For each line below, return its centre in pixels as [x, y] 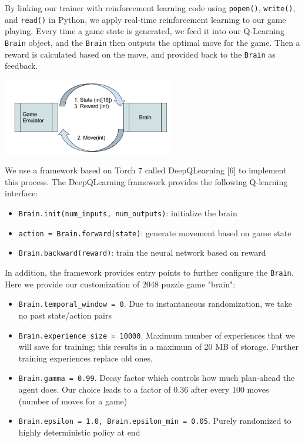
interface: [21, 193]
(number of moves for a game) [73, 401]
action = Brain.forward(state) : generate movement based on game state [155, 232]
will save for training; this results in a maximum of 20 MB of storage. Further [159, 346]
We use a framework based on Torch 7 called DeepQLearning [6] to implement [146, 170]
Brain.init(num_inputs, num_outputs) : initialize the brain [128, 213]
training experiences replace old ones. [86, 358]
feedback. [21, 66]
